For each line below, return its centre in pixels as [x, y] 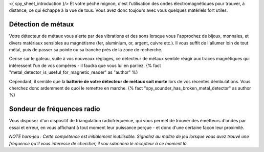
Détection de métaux [42, 24]
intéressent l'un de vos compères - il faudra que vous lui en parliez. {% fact [85, 65]
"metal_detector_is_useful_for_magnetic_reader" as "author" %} [74, 72]
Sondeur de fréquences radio [55, 109]
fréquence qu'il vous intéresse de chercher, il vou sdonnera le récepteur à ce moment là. [99, 143]
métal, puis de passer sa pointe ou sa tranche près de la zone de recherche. [86, 50]
